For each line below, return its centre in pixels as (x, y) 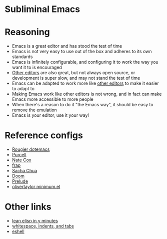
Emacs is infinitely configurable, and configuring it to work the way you (85, 62)
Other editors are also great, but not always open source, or (73, 73)
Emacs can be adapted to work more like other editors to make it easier (85, 83)
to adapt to (23, 89)
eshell (18, 231)
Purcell (19, 155)
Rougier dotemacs (31, 149)
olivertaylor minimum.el (36, 187)
